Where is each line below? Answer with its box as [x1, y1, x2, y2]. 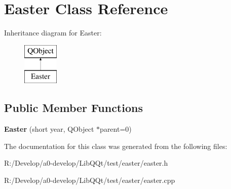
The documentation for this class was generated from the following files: [4, 140, 227, 151]
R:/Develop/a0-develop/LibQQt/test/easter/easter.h [4, 158, 168, 168]
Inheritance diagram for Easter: [4, 27, 102, 38]
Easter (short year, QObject [4, 124, 94, 134]
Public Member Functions [4, 100, 143, 116]
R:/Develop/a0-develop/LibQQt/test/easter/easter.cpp [4, 174, 175, 185]
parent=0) [100, 124, 132, 134]
